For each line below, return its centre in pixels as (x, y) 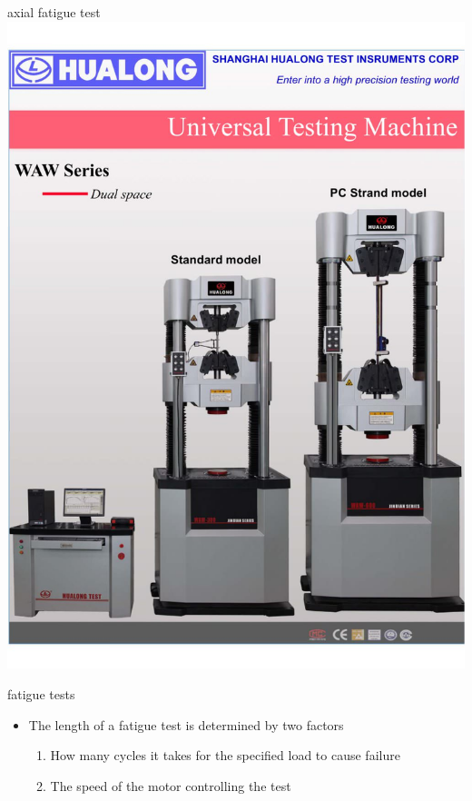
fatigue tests (41, 694)
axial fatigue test (54, 12)
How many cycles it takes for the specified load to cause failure (225, 755)
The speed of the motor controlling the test (171, 785)
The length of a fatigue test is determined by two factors (186, 724)
